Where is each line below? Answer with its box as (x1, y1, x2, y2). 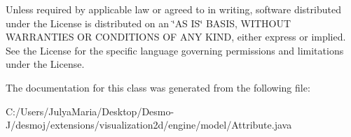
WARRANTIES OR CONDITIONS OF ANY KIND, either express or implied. (6, 29, 346, 44)
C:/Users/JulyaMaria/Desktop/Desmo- (6, 103, 174, 118)
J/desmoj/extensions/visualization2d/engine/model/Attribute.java (6, 117, 292, 132)
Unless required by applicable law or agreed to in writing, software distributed (6, 2, 341, 16)
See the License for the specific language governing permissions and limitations (6, 43, 344, 57)
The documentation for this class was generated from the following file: (6, 80, 310, 94)
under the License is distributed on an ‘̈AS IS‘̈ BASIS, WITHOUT (6, 15, 291, 30)
